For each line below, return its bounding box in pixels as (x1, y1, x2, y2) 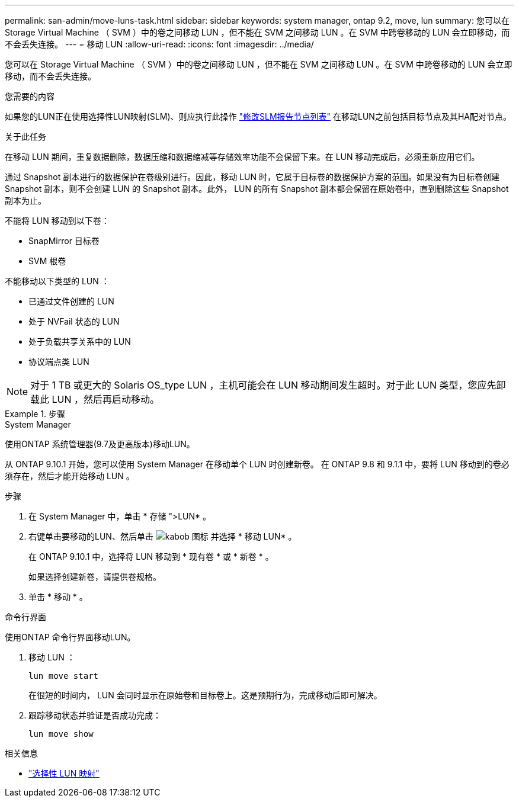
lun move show (28, 729, 94, 739)
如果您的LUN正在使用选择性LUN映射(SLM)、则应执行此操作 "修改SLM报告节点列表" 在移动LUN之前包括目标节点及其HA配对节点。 (5, 111, 511, 121)
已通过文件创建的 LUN (28, 296, 114, 306)
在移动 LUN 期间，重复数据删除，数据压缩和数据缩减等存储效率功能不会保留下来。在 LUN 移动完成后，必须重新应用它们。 (5, 152, 480, 162)
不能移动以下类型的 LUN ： (5, 276, 110, 286)
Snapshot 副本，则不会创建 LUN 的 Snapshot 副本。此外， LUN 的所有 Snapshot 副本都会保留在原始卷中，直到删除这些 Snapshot (5, 184, 509, 194)
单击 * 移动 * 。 (28, 592, 88, 602)
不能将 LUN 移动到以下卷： (5, 216, 110, 226)
